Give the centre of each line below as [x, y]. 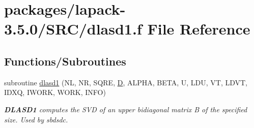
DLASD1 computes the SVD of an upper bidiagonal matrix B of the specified [126, 109]
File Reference [199, 29]
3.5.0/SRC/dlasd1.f [73, 29]
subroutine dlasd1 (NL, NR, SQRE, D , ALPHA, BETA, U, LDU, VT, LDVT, [126, 82]
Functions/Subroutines [65, 61]
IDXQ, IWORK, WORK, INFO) [55, 92]
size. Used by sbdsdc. [36, 119]
